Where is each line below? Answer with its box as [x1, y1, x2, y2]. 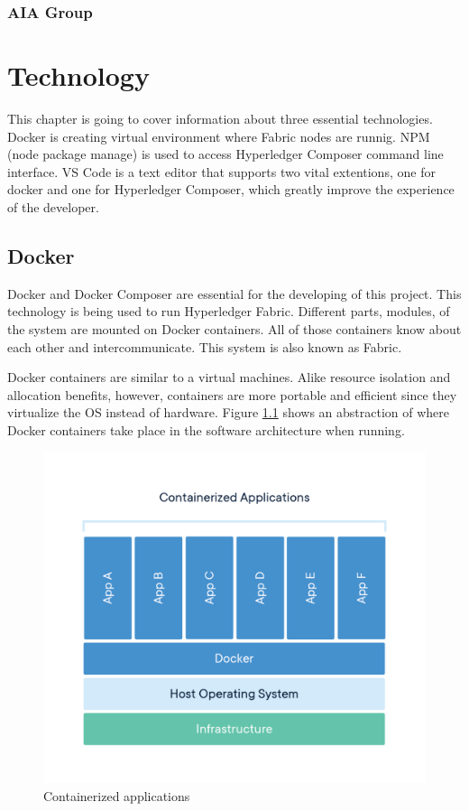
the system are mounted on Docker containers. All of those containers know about [7, 319, 462, 338]
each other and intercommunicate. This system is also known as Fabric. [7, 337, 402, 356]
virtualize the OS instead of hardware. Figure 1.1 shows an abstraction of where [7, 403, 450, 422]
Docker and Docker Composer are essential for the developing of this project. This [7, 284, 462, 303]
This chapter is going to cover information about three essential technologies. [7, 108, 433, 127]
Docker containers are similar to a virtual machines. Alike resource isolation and [7, 368, 451, 387]
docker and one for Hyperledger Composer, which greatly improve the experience [7, 180, 455, 199]
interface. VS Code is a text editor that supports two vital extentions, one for [7, 162, 436, 181]
